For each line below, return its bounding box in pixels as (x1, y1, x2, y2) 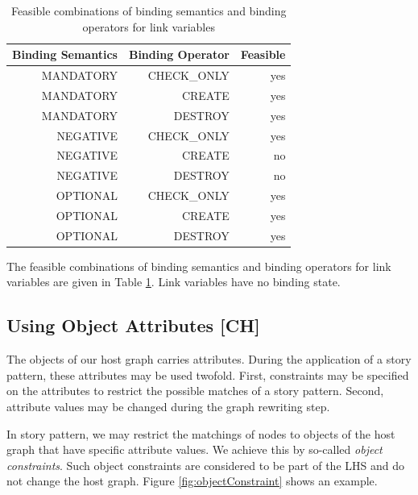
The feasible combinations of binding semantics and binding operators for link (6, 257, 391, 274)
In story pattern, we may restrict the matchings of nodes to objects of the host (6, 425, 395, 442)
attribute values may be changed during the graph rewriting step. (6, 398, 330, 415)
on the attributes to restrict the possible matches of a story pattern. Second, (6, 382, 384, 399)
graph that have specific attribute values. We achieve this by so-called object (6, 441, 383, 458)
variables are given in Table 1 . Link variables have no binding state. (6, 273, 341, 290)
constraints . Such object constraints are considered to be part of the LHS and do (6, 456, 404, 473)
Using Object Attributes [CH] (6, 313, 260, 338)
